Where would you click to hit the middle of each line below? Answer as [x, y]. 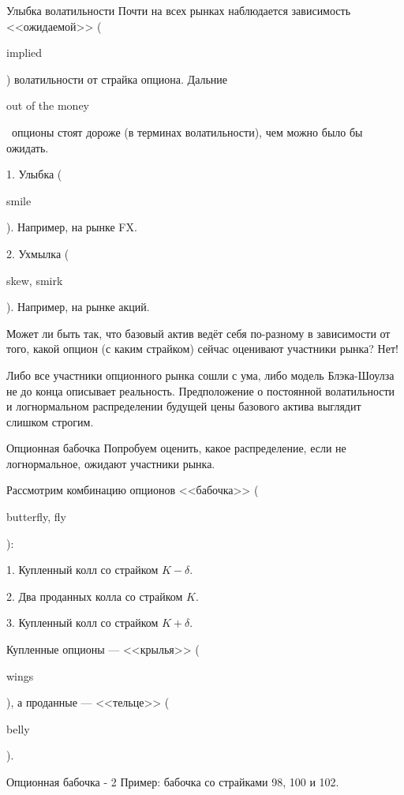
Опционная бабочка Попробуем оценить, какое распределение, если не [176, 448]
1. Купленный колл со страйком [82, 570]
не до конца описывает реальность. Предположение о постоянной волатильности [201, 390]
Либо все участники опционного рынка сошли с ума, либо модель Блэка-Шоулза [200, 375]
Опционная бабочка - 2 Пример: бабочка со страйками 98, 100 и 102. [173, 782]
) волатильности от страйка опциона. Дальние [117, 79]
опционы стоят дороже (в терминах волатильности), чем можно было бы [187, 131]
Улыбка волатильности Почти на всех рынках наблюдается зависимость [179, 10]
